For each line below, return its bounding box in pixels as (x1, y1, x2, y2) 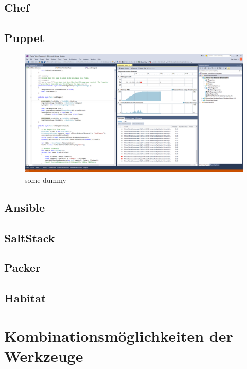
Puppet (4, 30, 44, 46)
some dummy (25, 174, 66, 185)
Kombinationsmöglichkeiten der (4, 325, 233, 346)
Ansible (4, 199, 45, 215)
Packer (4, 260, 41, 276)
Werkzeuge (4, 345, 83, 366)
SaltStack (4, 229, 55, 245)
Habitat (4, 290, 46, 306)
